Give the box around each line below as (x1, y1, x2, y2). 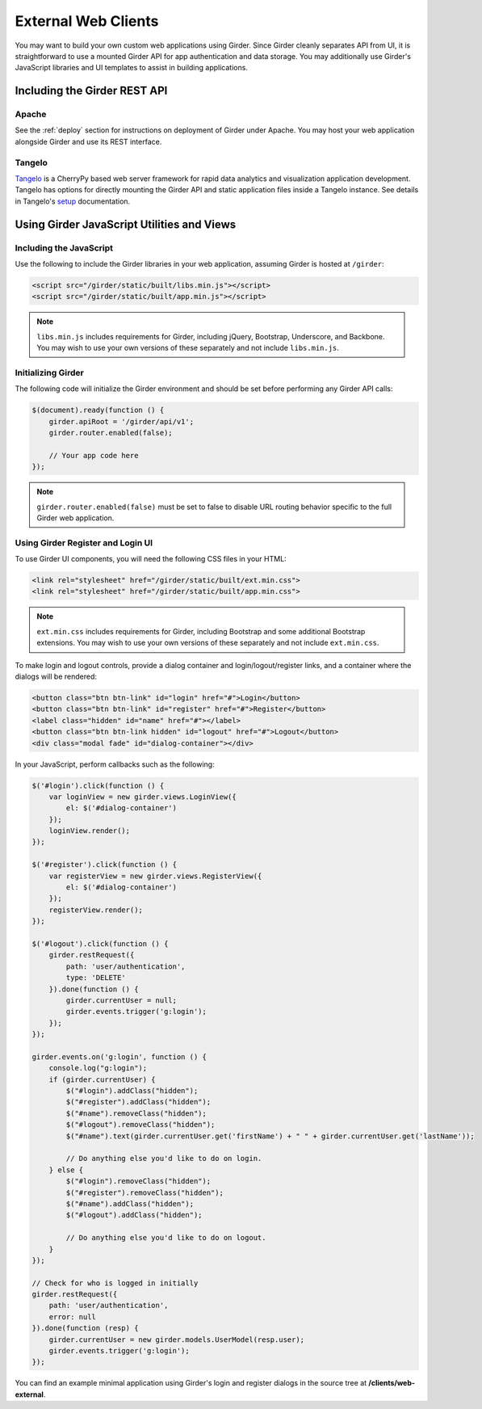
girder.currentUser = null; (65, 995, 178, 1005)
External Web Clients (15, 12, 159, 30)
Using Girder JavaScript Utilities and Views (15, 217, 237, 231)
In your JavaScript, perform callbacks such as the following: (15, 759, 215, 769)
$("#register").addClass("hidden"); (65, 1097, 212, 1107)
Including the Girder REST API (15, 84, 168, 98)
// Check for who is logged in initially (31, 1278, 199, 1288)
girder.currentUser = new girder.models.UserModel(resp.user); (48, 1335, 305, 1344)
